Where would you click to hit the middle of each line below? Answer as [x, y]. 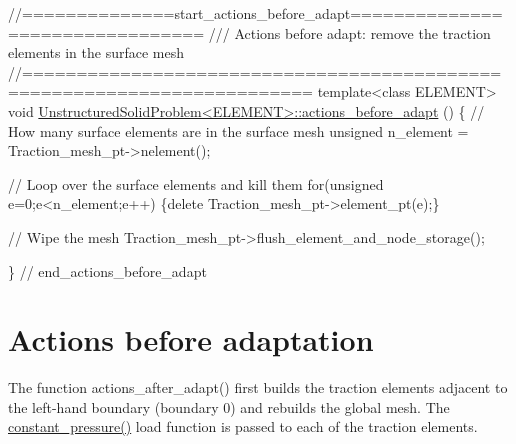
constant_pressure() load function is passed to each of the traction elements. [243, 426]
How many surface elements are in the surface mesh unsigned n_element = [238, 130]
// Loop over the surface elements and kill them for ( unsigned [196, 183]
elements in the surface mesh [96, 52]
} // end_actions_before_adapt [107, 270]
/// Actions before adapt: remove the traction [349, 32]
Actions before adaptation [191, 339]
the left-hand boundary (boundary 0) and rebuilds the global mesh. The [229, 406]
